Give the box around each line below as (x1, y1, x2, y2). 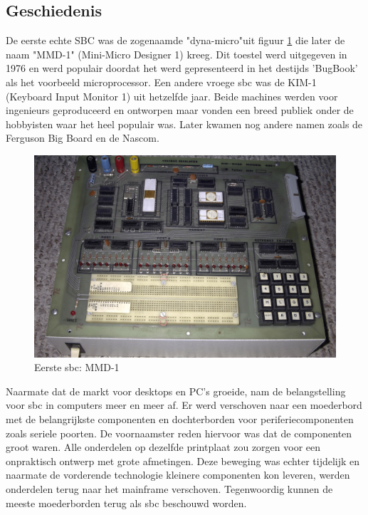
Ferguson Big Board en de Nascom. (6, 130, 159, 145)
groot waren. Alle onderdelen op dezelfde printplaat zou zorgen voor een (6, 439, 321, 454)
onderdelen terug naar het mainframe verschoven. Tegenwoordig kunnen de (6, 481, 333, 496)
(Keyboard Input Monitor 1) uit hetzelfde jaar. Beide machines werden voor (6, 88, 338, 103)
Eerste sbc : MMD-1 (34, 360, 120, 375)
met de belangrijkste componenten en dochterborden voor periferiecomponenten (6, 411, 354, 426)
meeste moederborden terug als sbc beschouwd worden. (6, 495, 247, 510)
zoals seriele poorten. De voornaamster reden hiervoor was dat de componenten (6, 425, 352, 440)
